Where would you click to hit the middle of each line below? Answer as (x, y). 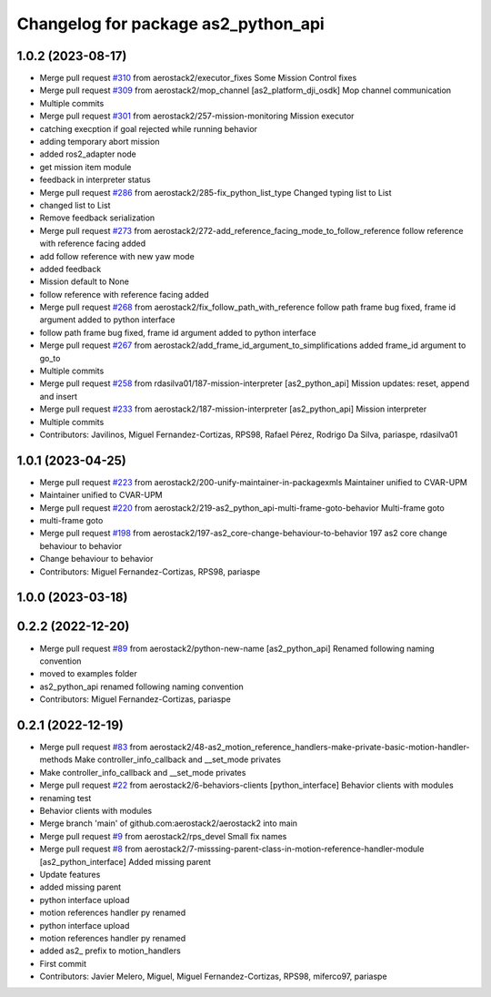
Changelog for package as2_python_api (170, 24)
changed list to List (75, 205)
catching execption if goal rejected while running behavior (149, 128)
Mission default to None (84, 281)
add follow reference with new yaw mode (117, 256)
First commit (63, 963)
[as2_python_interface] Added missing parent (125, 861)
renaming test (65, 798)
